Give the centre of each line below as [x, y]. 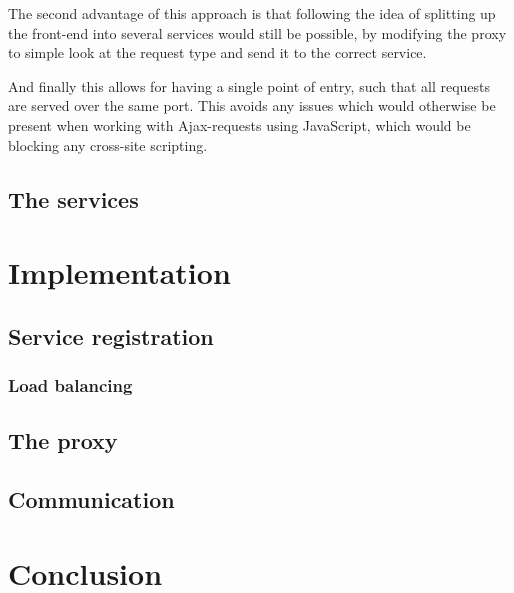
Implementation [119, 272]
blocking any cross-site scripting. [108, 144]
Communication [91, 499]
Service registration [111, 335]
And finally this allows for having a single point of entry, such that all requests [249, 85]
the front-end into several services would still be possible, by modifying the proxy [257, 32]
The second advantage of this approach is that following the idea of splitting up [252, 13]
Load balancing [70, 385]
